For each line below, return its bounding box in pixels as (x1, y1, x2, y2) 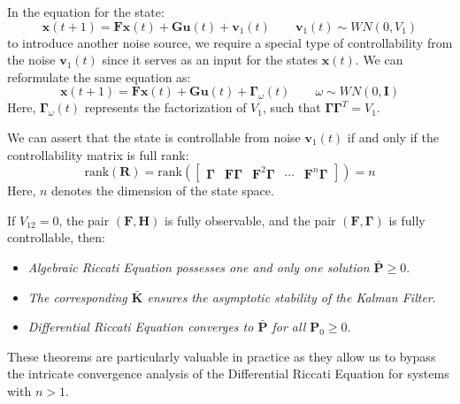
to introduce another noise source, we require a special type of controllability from (7, 33, 453, 51)
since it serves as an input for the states (102, 50, 318, 69)
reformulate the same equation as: (7, 67, 191, 86)
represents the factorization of (84, 98, 247, 117)
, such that (262, 98, 321, 117)
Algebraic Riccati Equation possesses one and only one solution (27, 257, 370, 276)
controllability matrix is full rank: (7, 145, 189, 164)
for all (272, 317, 306, 336)
